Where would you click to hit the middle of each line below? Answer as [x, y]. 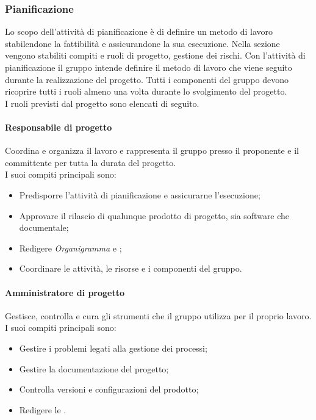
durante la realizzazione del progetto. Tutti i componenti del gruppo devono [147, 79]
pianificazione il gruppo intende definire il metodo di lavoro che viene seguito [149, 67]
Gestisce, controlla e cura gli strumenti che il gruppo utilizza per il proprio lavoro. [158, 315]
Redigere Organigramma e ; [70, 248]
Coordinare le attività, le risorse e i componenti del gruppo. [131, 268]
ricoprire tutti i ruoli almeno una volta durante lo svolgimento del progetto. [146, 91]
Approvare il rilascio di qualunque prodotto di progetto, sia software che [154, 215]
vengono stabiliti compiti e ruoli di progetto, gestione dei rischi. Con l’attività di [155, 55]
